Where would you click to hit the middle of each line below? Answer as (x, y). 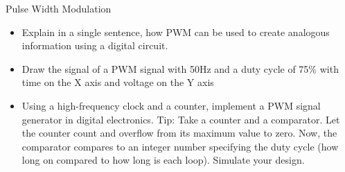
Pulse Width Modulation (59, 8)
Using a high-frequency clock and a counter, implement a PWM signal (171, 105)
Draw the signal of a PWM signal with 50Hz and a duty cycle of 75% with (180, 68)
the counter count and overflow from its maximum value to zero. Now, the (179, 133)
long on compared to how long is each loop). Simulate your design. (163, 160)
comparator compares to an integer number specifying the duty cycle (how (180, 146)
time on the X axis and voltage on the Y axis (118, 82)
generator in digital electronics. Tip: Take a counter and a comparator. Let (181, 119)
